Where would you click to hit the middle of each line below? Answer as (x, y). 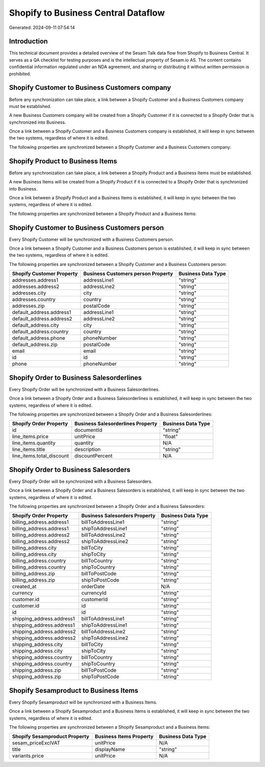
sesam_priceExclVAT (36, 743)
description (87, 450)
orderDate (93, 586)
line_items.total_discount (40, 456)
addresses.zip (28, 306)
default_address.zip (35, 344)
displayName (110, 749)
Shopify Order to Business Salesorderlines (76, 378)
